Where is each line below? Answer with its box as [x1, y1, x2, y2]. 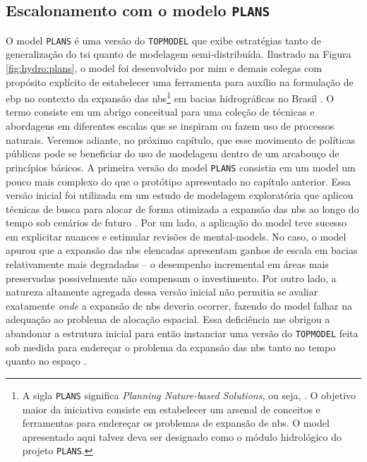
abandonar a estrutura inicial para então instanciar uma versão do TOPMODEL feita [6, 326, 359, 341]
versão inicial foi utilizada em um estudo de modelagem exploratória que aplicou [6, 188, 354, 202]
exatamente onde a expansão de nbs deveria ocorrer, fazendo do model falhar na [6, 298, 352, 312]
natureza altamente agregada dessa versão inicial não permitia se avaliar [6, 284, 318, 299]
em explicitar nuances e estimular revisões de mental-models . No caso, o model [6, 229, 347, 243]
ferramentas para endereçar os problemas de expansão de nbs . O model [22, 415, 330, 430]
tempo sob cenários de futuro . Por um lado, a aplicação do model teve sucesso [6, 215, 347, 230]
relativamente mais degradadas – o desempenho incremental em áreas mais [6, 257, 329, 272]
